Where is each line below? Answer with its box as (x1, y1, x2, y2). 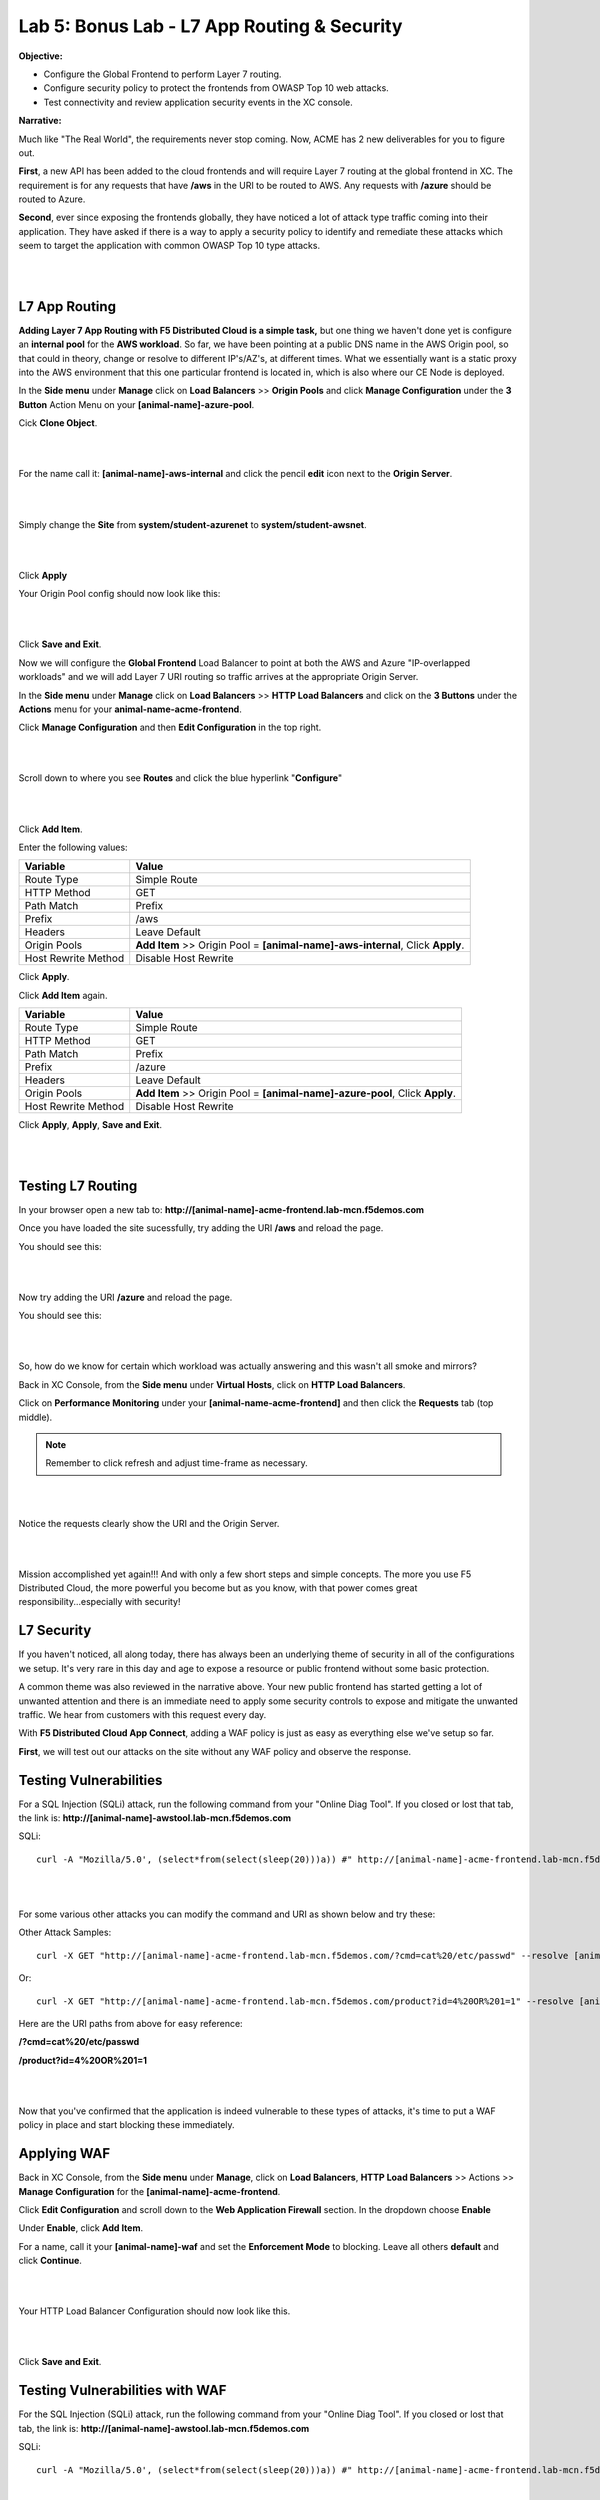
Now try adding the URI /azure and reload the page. (18, 1291, 233, 1303)
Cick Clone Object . (18, 417, 98, 429)
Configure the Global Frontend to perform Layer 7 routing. (43, 68, 282, 80)
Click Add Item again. (18, 989, 108, 1001)
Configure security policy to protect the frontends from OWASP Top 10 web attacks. (43, 82, 389, 94)
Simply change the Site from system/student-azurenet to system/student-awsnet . (18, 518, 367, 530)
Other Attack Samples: (18, 1926, 112, 1939)
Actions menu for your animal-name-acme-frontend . (18, 703, 242, 715)
